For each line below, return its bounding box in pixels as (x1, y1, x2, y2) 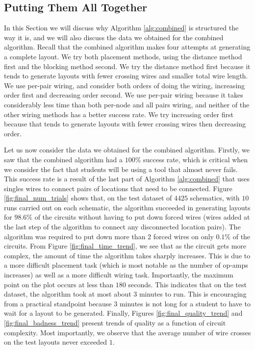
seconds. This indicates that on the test (128, 279, 247, 289)
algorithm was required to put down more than (4, 231, 146, 241)
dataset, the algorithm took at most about (4, 289, 131, 299)
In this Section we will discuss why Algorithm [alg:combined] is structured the (4, 23, 239, 33)
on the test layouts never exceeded (4, 337, 107, 347)
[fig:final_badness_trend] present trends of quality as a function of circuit (4, 318, 226, 328)
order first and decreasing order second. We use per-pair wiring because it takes (4, 90, 243, 100)
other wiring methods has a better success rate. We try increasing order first (4, 109, 233, 119)
